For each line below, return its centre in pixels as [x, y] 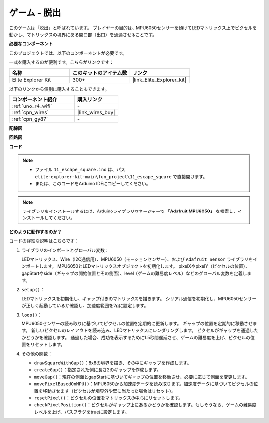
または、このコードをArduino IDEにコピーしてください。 [93, 184]
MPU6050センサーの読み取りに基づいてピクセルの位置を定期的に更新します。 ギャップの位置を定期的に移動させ [137, 324]
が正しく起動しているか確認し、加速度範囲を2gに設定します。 [85, 306]
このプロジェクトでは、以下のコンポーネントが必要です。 [68, 53]
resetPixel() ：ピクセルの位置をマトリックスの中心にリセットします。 [109, 398]
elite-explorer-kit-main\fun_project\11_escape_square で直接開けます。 [121, 176]
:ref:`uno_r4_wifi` [32, 106]
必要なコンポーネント [31, 44]
